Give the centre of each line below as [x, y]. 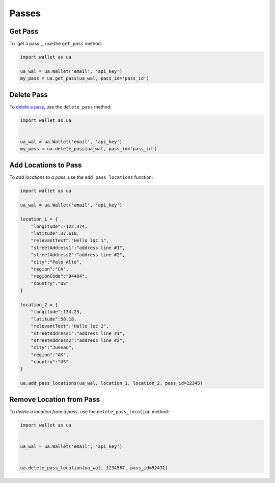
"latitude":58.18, [54, 319]
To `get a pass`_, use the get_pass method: [56, 44]
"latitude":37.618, [55, 234]
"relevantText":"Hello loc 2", [70, 326]
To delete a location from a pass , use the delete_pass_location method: [89, 411]
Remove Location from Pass [55, 399]
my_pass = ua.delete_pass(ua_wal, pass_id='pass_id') [89, 149]
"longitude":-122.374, [59, 226]
